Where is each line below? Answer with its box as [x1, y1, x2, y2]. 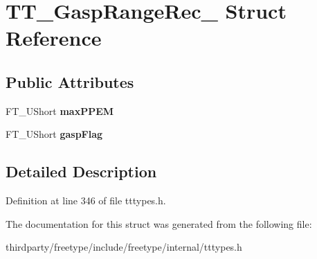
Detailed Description [6, 161, 157, 182]
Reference [6, 24, 102, 52]
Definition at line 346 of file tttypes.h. [6, 193, 166, 208]
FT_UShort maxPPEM [6, 103, 114, 118]
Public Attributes [6, 71, 134, 92]
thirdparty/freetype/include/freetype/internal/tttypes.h [6, 240, 242, 254]
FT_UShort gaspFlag [6, 127, 103, 141]
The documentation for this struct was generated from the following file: [6, 216, 312, 231]
